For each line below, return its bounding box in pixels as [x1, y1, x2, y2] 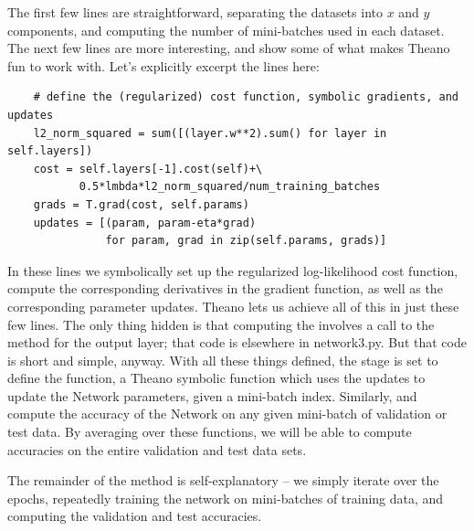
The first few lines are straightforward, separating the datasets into [7, 3, 383, 21]
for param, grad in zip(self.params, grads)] [105, 234, 387, 248]
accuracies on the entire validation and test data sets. [7, 440, 307, 459]
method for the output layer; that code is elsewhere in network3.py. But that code [7, 333, 467, 352]
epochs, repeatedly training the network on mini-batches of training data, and [7, 488, 444, 507]
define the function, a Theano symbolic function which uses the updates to [7, 368, 426, 388]
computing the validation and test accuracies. [7, 506, 262, 526]
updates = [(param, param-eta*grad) [33, 216, 257, 229]
